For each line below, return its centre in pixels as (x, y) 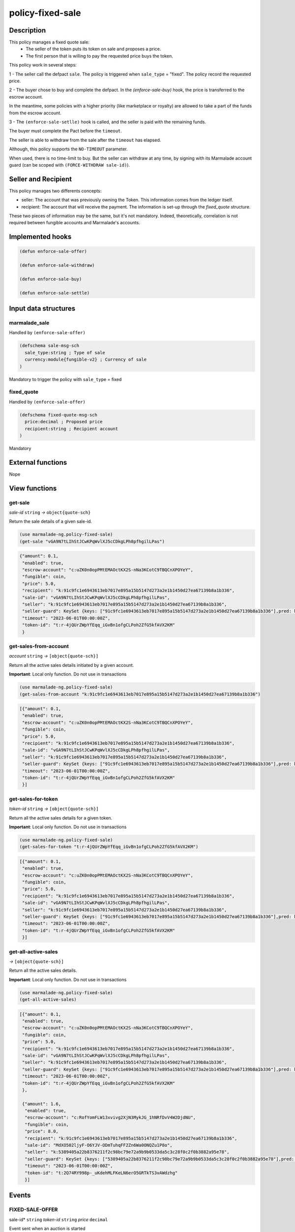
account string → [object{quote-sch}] (54, 656)
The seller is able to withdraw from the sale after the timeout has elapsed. (85, 140)
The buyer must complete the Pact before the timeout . (66, 131)
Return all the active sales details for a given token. (61, 818)
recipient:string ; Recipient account (71, 428)
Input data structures (42, 309)
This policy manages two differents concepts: (55, 191)
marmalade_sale (29, 323)
